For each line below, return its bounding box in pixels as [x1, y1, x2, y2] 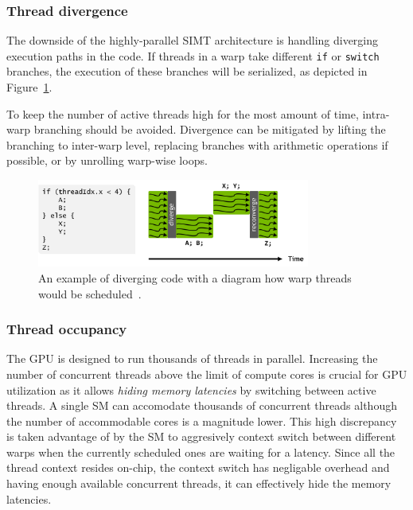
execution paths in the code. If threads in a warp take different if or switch [6, 47, 380, 64]
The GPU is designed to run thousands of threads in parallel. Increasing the [6, 350, 378, 367]
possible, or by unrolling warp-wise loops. [6, 152, 208, 169]
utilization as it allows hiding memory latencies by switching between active [6, 381, 376, 398]
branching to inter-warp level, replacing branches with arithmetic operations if [6, 136, 388, 153]
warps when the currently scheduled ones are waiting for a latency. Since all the [6, 443, 395, 460]
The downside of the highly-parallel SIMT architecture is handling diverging [6, 32, 379, 49]
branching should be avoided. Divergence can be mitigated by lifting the [33, 121, 386, 138]
